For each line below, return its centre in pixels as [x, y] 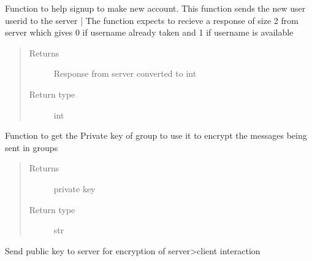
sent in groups [32, 147]
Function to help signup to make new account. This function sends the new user [155, 8]
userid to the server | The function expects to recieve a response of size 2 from [152, 20]
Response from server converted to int [125, 73]
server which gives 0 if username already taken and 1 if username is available [149, 32]
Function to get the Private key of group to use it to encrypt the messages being [156, 135]
